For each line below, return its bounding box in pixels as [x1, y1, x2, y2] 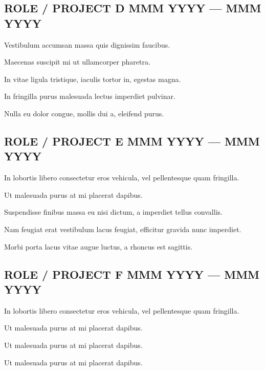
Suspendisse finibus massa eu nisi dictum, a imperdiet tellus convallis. [4, 207, 223, 217]
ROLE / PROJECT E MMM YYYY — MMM [4, 133, 260, 149]
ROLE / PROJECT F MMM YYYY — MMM [4, 266, 260, 282]
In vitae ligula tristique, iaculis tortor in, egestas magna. [4, 73, 181, 84]
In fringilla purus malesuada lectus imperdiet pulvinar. [4, 91, 175, 101]
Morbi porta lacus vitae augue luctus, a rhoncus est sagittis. [4, 241, 193, 252]
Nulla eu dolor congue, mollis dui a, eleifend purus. [4, 108, 164, 118]
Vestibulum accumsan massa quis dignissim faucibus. [4, 39, 170, 50]
